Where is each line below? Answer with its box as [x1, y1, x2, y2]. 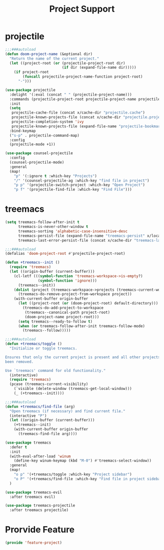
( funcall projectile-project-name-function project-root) [22, 74, 143, 79]
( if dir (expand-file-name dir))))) [61, 65, 137, 70]
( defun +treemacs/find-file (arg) [5, 404, 76, 409]
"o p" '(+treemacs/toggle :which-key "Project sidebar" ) [14, 472, 132, 477]
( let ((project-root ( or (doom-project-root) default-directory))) [18, 301, 159, 306]
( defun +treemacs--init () [5, 260, 60, 265]
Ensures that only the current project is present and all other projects [5, 355, 161, 360]
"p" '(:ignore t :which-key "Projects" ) [14, 173, 97, 179]
